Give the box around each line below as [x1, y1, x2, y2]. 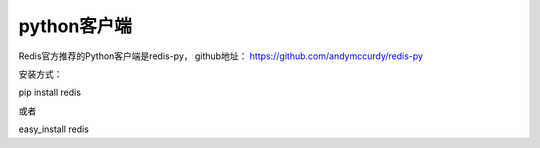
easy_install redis [18, 123, 89, 135]
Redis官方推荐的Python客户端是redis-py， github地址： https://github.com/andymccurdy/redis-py [18, 50, 424, 62]
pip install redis [18, 86, 82, 99]
